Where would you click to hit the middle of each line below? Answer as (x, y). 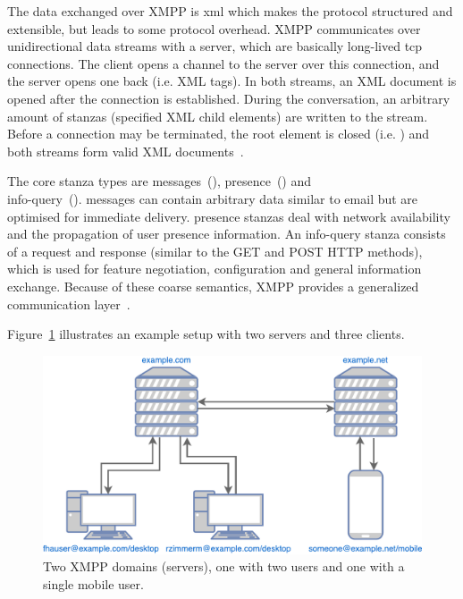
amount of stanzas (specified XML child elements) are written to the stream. (218, 116)
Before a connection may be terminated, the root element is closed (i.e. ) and (219, 134)
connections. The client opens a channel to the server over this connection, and (223, 63)
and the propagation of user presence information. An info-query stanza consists (227, 234)
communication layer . (69, 304)
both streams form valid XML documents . (126, 151)
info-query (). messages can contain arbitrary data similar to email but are (213, 198)
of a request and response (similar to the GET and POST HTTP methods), (215, 251)
